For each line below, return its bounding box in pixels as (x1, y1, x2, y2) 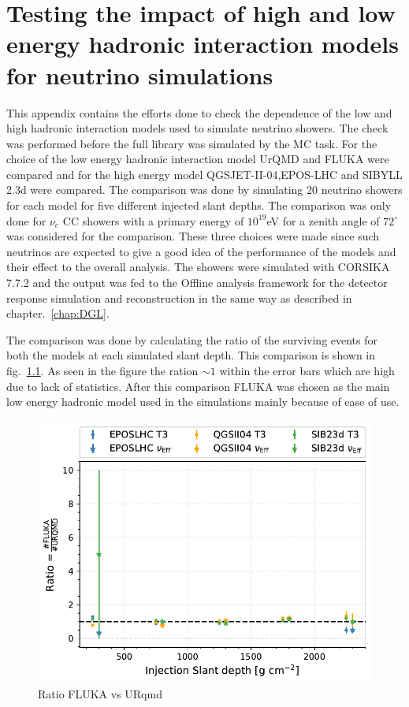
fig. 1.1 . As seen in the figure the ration (6, 363, 199, 378)
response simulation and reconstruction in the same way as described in (6, 289, 352, 306)
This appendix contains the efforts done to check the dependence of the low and (6, 104, 392, 121)
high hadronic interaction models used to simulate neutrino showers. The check (6, 120, 389, 136)
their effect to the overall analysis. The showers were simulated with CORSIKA (6, 259, 390, 275)
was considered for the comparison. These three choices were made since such (6, 228, 380, 244)
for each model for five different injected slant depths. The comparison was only (6, 197, 392, 214)
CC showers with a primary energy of (62, 212, 244, 229)
